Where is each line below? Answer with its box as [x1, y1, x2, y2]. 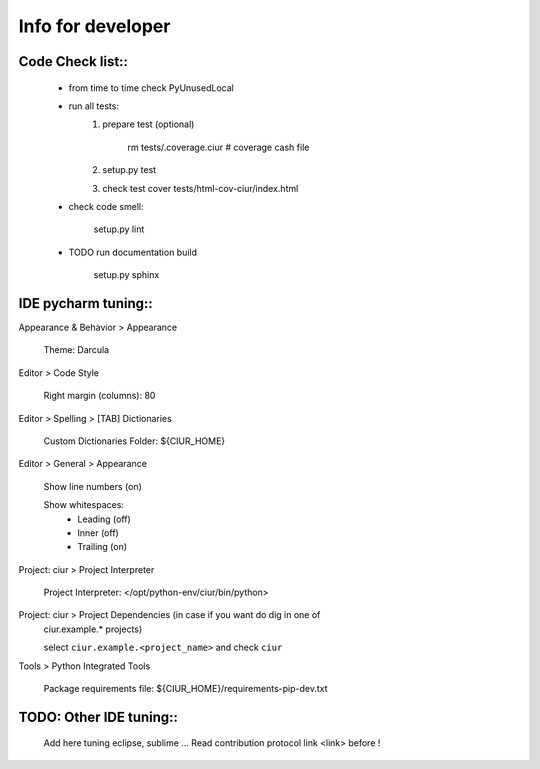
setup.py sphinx [93, 269, 160, 281]
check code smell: [68, 200, 144, 212]
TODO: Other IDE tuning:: [18, 708, 179, 725]
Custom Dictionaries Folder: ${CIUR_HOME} [43, 435, 226, 447]
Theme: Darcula [43, 344, 110, 356]
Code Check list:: [18, 53, 129, 70]
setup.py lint [93, 223, 145, 235]
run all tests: [68, 100, 120, 112]
